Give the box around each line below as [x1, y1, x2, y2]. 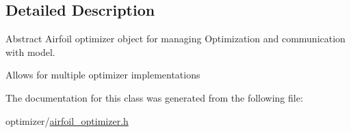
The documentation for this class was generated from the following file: [5, 90, 303, 104]
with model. [5, 44, 55, 59]
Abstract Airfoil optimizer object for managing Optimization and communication [5, 31, 346, 46]
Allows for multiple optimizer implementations [5, 68, 200, 82]
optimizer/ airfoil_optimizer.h [5, 113, 129, 128]
